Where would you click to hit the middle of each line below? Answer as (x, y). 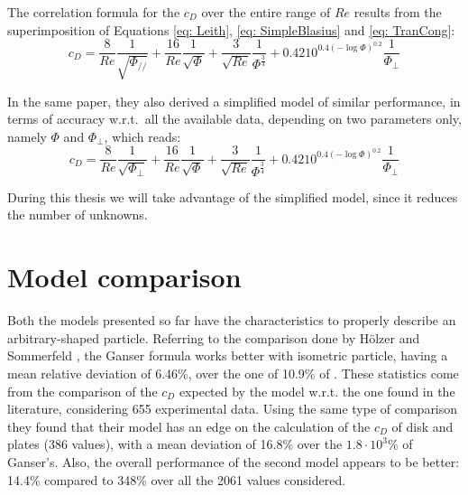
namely (27, 136)
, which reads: (142, 136)
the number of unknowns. (78, 215)
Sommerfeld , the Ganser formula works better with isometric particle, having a (228, 355)
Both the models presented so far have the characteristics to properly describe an (232, 320)
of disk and (422, 426)
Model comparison (124, 277)
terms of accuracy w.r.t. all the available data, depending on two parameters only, (234, 119)
